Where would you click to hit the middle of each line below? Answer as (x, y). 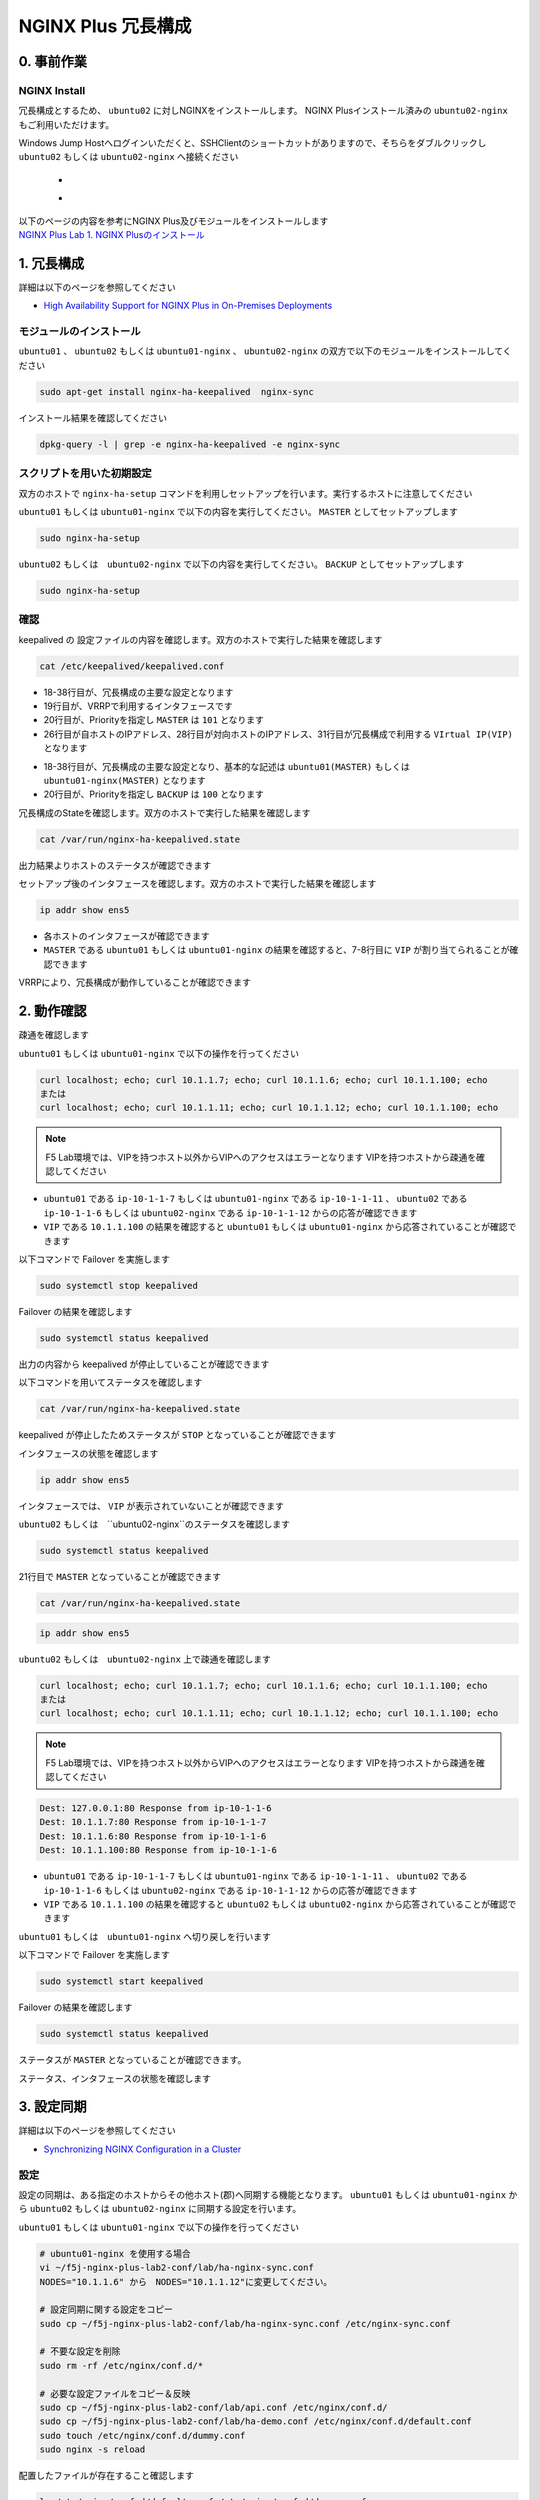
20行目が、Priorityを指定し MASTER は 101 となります (153, 720)
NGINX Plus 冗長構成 (105, 26)
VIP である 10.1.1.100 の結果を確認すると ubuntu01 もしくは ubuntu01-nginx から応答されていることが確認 (276, 1227)
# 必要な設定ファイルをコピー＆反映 (115, 2393)
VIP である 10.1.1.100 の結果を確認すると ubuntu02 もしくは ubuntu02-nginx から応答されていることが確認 (276, 1904)
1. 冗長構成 (51, 263)
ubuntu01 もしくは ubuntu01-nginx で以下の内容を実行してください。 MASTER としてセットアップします (238, 511)
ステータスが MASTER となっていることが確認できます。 (132, 2060)
